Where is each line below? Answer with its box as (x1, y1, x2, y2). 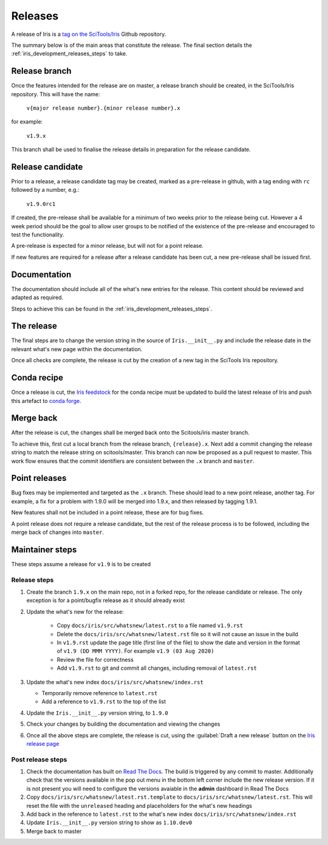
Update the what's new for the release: (26, 608, 124, 615)
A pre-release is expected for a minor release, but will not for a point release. (11, 242, 203, 250)
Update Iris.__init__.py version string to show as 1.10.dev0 (26, 819, 193, 826)
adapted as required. (11, 294, 64, 301)
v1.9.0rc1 (26, 200, 56, 207)
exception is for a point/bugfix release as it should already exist (26, 597, 185, 604)
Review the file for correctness (56, 656, 134, 663)
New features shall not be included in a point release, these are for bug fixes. (11, 509, 204, 516)
